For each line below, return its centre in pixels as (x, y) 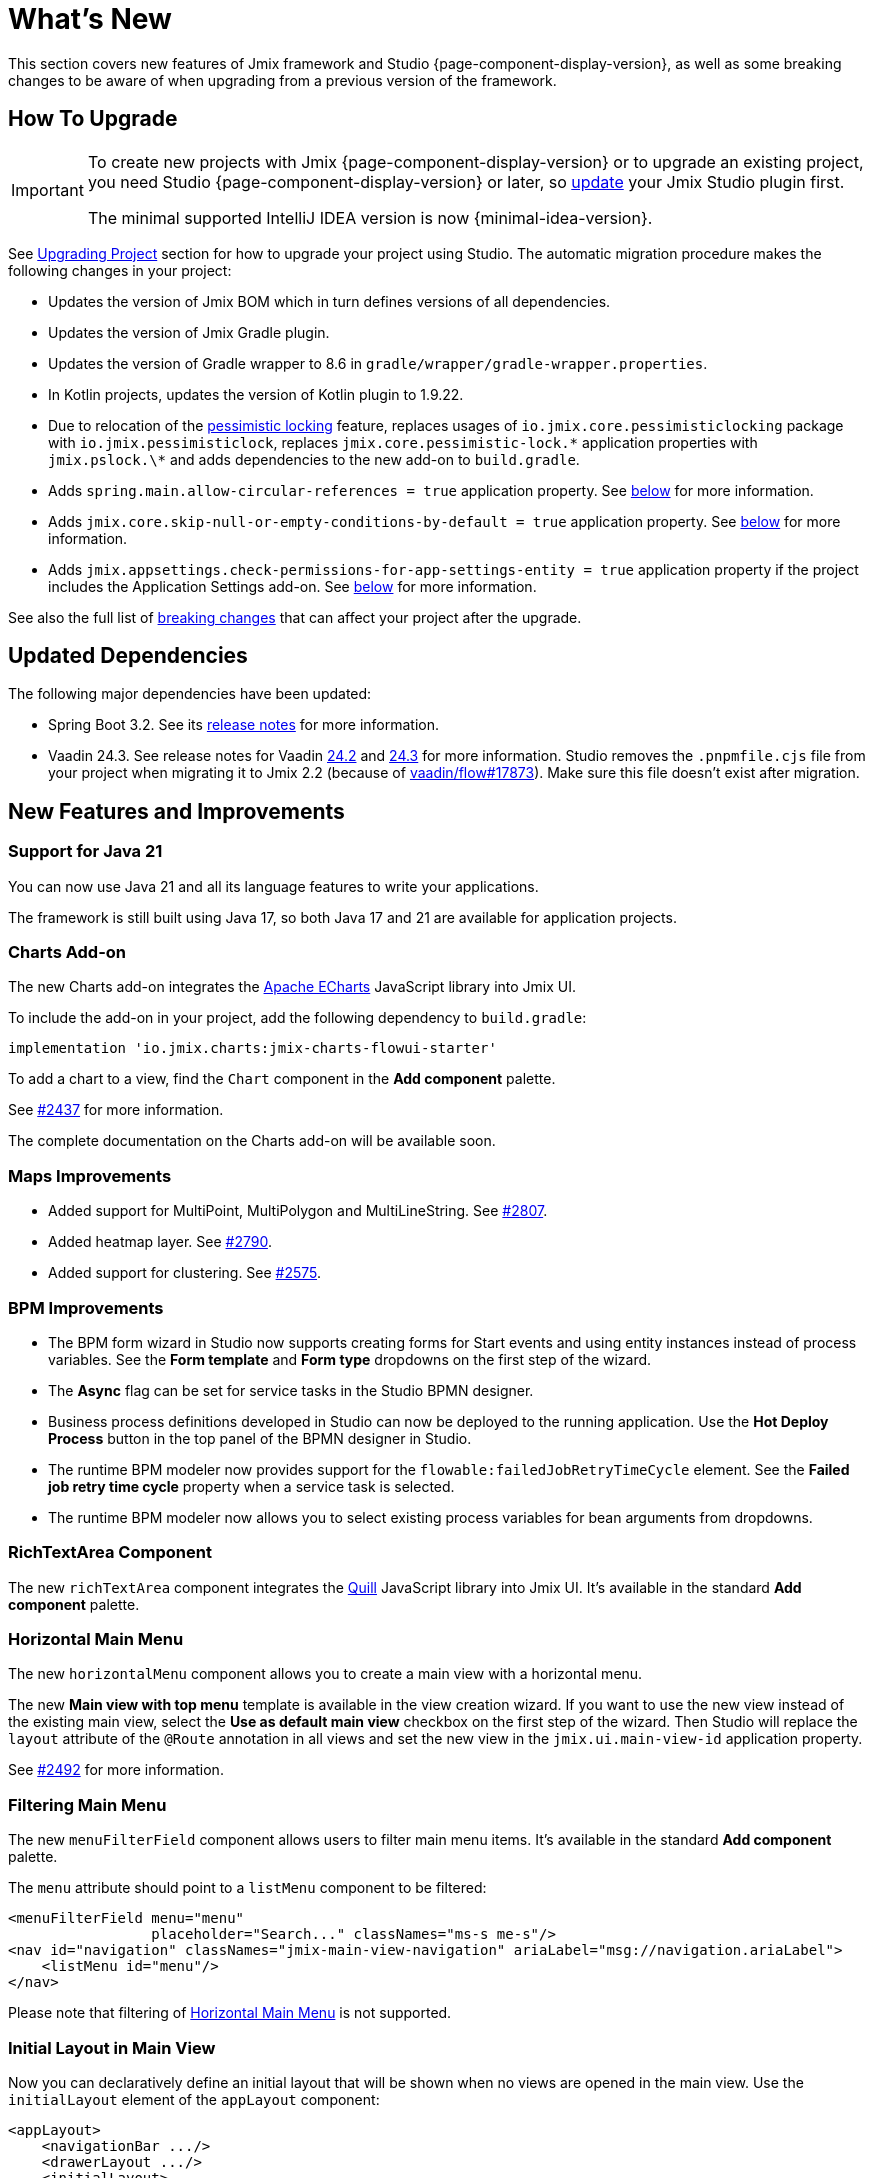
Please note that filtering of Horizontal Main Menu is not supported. (230, 2013)
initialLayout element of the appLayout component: (194, 2099)
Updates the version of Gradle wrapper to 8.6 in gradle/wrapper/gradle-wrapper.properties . (378, 363)
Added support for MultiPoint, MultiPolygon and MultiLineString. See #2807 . (298, 1211)
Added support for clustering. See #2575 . (185, 1273)
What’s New (90, 19)
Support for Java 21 (85, 851)
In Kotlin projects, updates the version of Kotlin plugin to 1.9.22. (256, 394)
